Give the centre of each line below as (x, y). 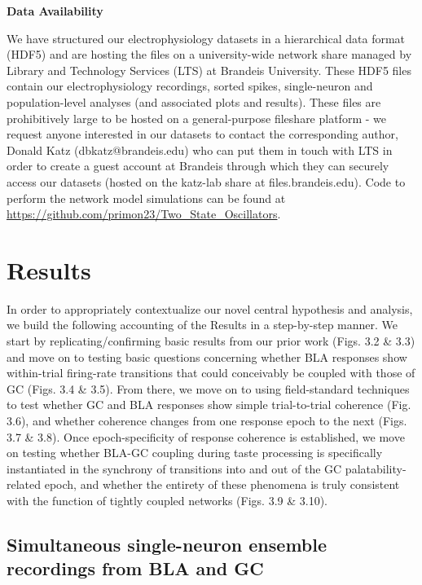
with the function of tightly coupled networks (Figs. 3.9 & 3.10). (167, 500)
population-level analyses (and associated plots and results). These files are (194, 101)
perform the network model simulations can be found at (146, 198)
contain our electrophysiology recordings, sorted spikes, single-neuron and (190, 86)
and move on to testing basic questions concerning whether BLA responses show (207, 356)
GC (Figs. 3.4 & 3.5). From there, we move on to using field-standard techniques (208, 388)
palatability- (376, 468)
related (24, 484)
